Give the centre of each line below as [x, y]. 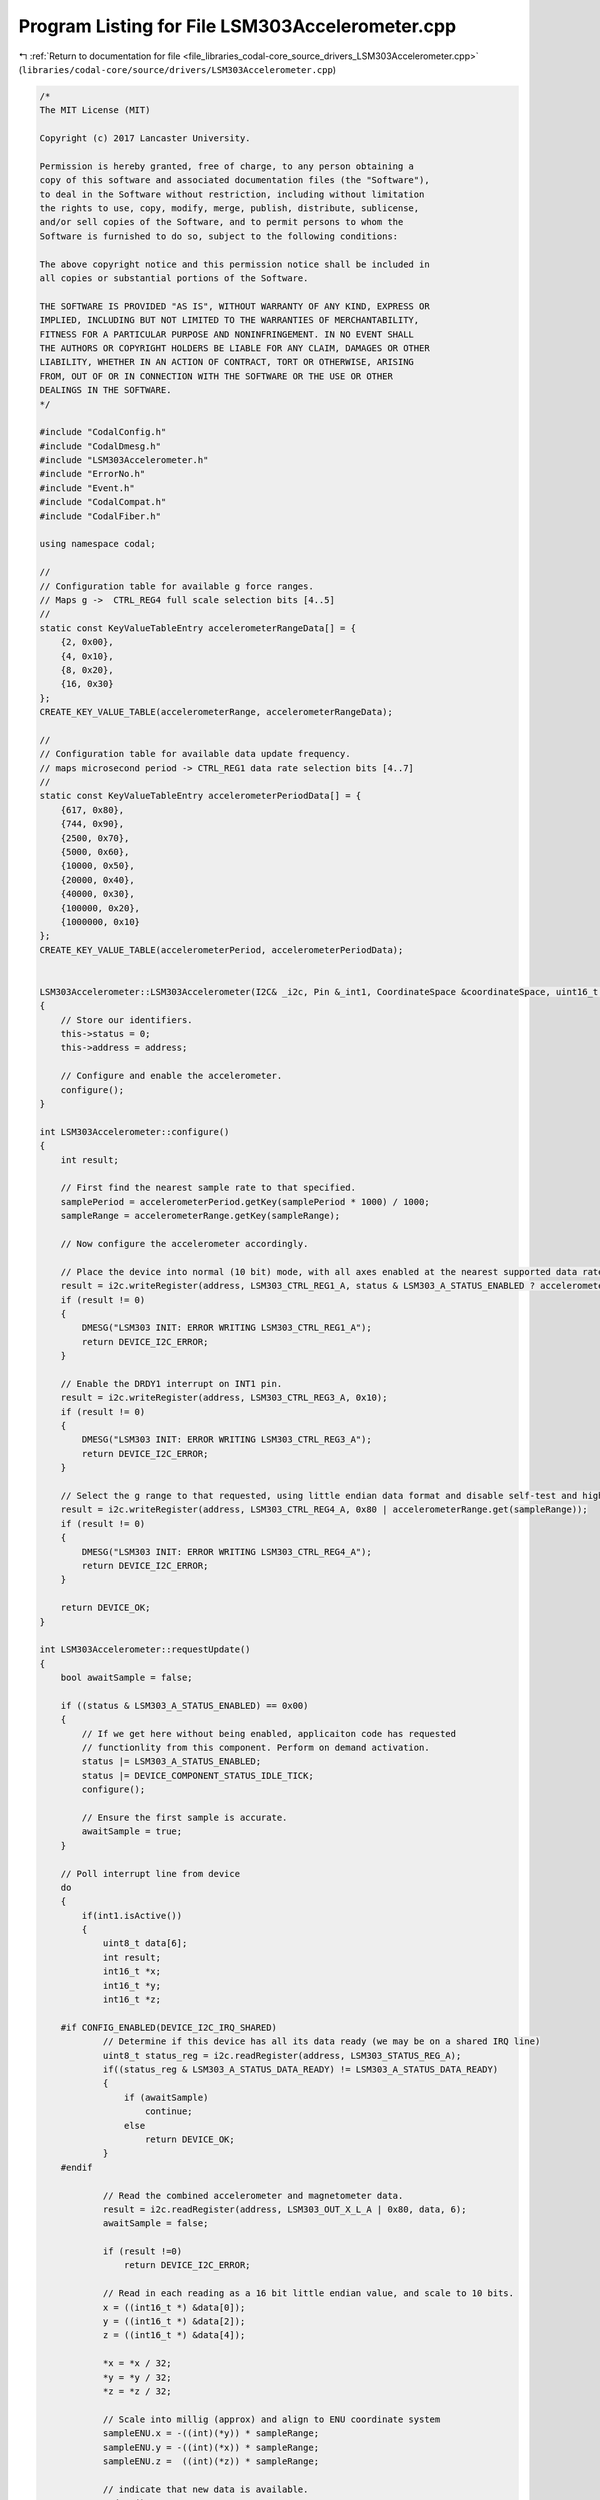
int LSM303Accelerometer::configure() [134, 1131]
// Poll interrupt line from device [150, 1873]
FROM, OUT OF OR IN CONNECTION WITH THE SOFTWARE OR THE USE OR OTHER [216, 376]
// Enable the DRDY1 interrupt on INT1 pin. [171, 1383]
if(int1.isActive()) [132, 1915]
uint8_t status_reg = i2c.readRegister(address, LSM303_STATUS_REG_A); [282, 2055]
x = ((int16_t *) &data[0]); [174, 2307]
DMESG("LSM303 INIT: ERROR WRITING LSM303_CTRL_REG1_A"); [226, 1328]
